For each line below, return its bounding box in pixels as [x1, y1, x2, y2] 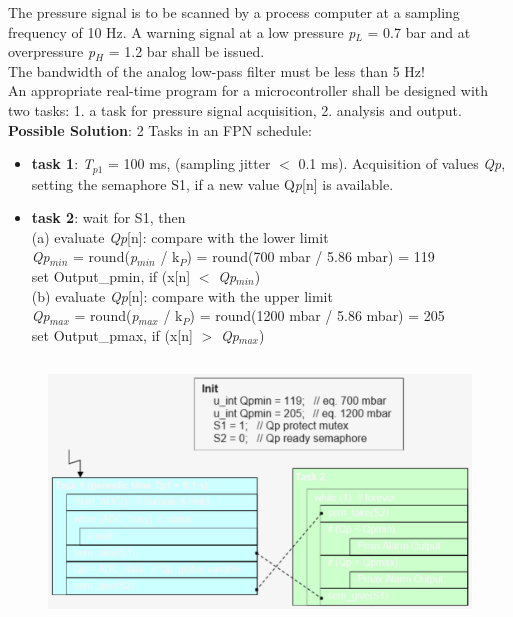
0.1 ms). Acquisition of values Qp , [298, 153, 506, 174]
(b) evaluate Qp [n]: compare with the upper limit [31, 285, 333, 306]
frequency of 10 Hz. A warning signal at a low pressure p [8, 21, 356, 42]
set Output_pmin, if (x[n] [31, 265, 191, 286]
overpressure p [8, 41, 96, 62]
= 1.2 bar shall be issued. [108, 41, 265, 62]
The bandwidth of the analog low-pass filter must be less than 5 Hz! [8, 60, 425, 81]
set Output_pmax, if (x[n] [31, 324, 193, 345]
